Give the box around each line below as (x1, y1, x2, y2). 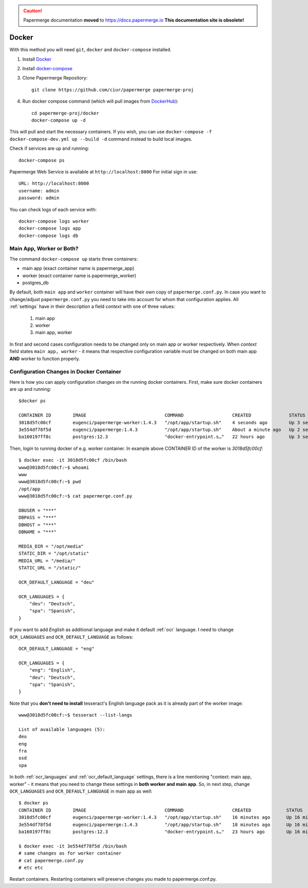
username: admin (18, 188, 60, 193)
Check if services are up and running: (9, 145, 89, 151)
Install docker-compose (22, 66, 73, 72)
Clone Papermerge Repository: (22, 75, 88, 81)
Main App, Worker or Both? (9, 245, 79, 252)
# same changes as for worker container (18, 851, 122, 856)
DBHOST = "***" (18, 522, 57, 528)
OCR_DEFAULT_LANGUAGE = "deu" (18, 579, 95, 585)
